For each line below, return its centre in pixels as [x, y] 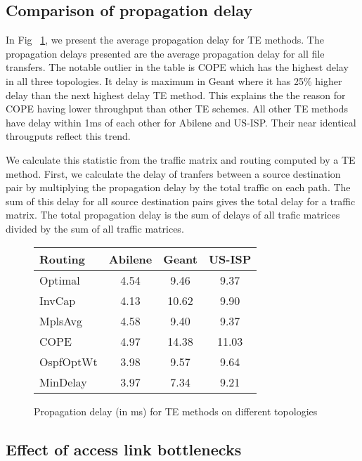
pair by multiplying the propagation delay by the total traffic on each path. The [178, 187]
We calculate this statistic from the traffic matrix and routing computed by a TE [181, 159]
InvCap [58, 300]
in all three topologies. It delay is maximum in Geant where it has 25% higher [174, 80]
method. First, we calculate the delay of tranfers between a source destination [173, 173]
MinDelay [63, 382]
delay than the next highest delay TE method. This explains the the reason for [176, 95]
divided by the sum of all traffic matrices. [95, 228]
